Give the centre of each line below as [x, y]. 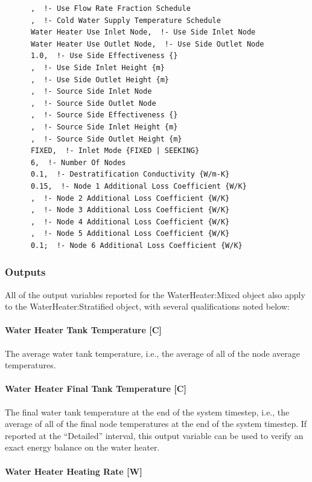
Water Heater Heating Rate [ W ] [74, 471]
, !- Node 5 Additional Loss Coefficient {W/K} [130, 234]
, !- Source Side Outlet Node [93, 103]
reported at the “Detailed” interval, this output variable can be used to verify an [154, 435]
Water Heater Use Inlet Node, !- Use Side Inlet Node [143, 32]
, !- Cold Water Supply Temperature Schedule [126, 20]
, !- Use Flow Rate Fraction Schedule [110, 8]
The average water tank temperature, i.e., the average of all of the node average [153, 353]
